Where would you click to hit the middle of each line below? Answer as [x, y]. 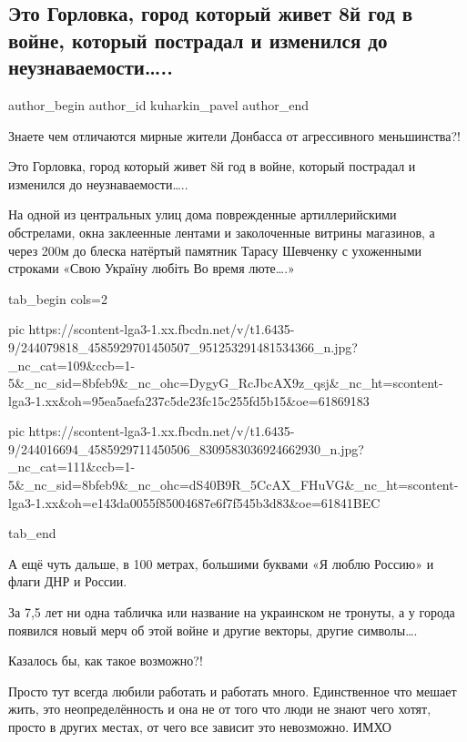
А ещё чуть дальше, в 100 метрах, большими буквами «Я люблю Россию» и [221, 563]
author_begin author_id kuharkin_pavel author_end [159, 104]
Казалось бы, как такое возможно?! [106, 661]
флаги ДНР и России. [68, 581]
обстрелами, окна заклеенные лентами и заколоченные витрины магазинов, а [222, 232]
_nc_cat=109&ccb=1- [72, 365]
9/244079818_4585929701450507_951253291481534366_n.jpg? [183, 346]
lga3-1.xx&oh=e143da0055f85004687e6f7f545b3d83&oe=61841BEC [194, 502]
